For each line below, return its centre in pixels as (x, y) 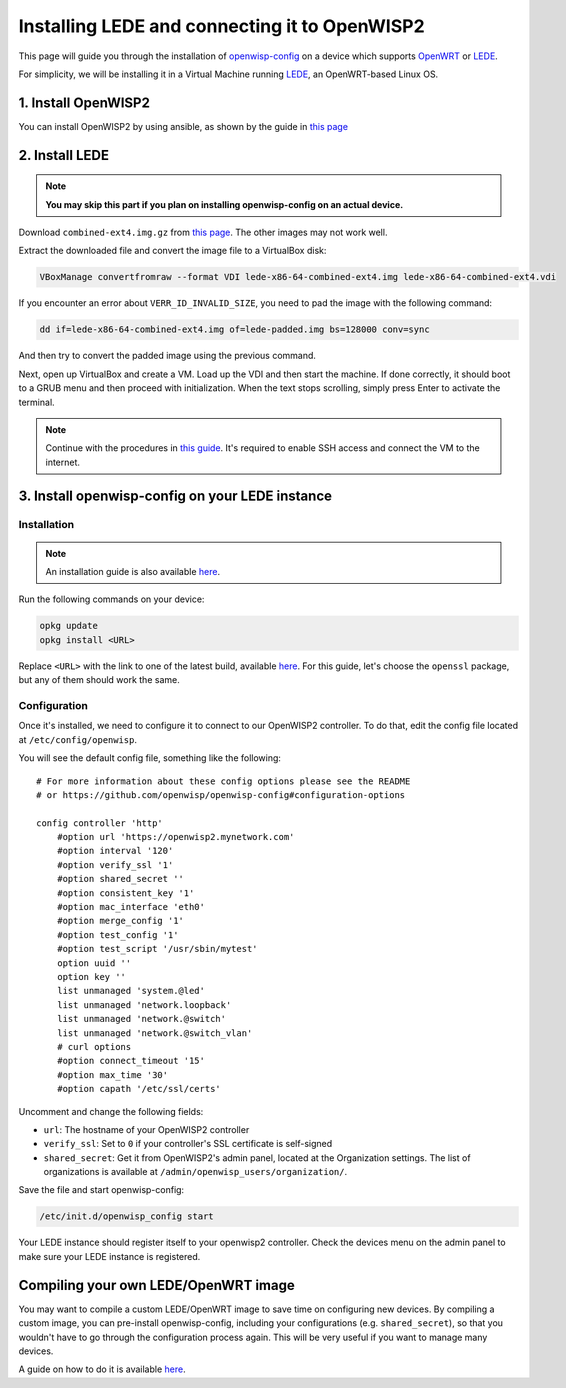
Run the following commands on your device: (111, 599)
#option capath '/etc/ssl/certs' (139, 1089)
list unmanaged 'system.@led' (130, 991)
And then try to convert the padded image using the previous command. (167, 356)
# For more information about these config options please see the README (223, 781)
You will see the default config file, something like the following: (150, 758)
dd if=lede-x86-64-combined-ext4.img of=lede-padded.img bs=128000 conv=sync (234, 329)
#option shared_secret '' (120, 879)
